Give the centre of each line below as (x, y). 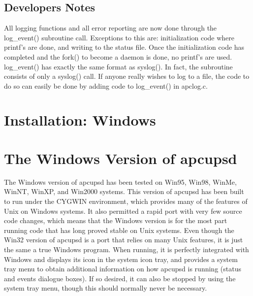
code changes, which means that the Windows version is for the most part (116, 220)
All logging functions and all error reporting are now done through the (111, 28)
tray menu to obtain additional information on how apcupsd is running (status (123, 269)
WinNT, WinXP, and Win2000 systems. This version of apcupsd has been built (124, 191)
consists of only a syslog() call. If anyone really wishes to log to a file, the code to (127, 76)
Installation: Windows (80, 119)
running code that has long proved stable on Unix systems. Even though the (119, 230)
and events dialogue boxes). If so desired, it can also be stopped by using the (120, 278)
